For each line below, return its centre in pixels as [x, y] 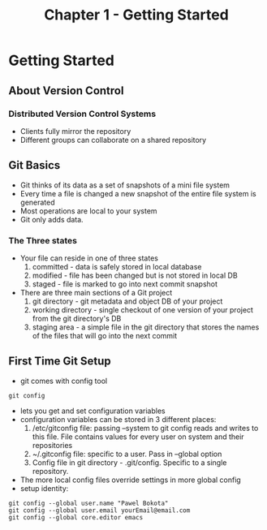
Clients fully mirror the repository [75, 131]
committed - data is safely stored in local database [117, 266]
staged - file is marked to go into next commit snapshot [125, 284]
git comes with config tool [64, 381]
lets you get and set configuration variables [93, 411]
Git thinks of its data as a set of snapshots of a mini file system [125, 185]
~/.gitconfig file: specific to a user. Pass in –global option [127, 454]
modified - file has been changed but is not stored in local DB [135, 275]
